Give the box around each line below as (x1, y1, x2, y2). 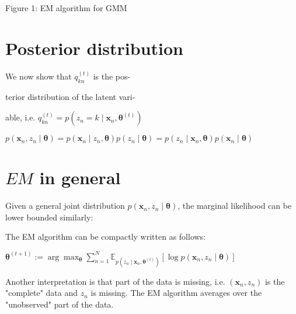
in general (39, 165, 121, 189)
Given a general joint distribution (5, 199, 125, 212)
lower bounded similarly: (5, 211, 93, 223)
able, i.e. (5, 111, 36, 123)
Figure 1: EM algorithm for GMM (5, 2, 127, 13)
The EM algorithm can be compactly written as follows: (5, 230, 206, 243)
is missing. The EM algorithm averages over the (90, 287, 262, 299)
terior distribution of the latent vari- (5, 90, 135, 102)
